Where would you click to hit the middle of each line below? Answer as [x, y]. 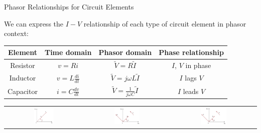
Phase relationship [191, 52]
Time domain [68, 52]
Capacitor [23, 91]
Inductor [23, 78]
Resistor [23, 65]
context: [16, 33]
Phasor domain [125, 52]
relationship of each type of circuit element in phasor [165, 23]
